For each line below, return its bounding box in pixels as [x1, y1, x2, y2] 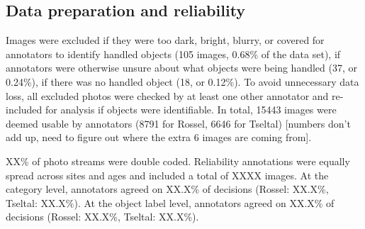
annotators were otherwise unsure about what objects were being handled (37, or [6, 60, 357, 75]
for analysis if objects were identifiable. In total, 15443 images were [45, 102, 337, 117]
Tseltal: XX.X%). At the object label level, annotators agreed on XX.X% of [6, 195, 335, 210]
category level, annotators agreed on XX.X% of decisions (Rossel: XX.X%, [6, 181, 329, 196]
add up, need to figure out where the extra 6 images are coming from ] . [6, 130, 312, 145]
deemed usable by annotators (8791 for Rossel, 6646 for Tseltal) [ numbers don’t [6, 116, 351, 130]
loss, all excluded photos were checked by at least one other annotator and [6, 88, 329, 103]
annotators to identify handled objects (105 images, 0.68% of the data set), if [6, 46, 341, 61]
